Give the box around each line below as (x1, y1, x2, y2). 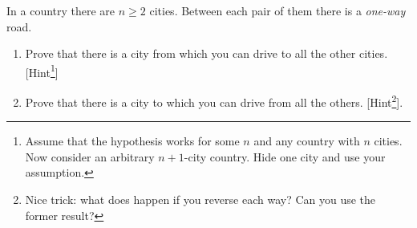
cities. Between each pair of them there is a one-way (149, 2, 406, 18)
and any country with (253, 132, 360, 149)
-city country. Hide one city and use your (184, 148, 386, 165)
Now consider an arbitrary (25, 148, 155, 165)
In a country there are (6, 2, 115, 18)
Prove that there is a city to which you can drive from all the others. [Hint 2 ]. (25, 92, 403, 110)
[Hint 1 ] (25, 61, 59, 80)
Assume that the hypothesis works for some (25, 132, 240, 149)
